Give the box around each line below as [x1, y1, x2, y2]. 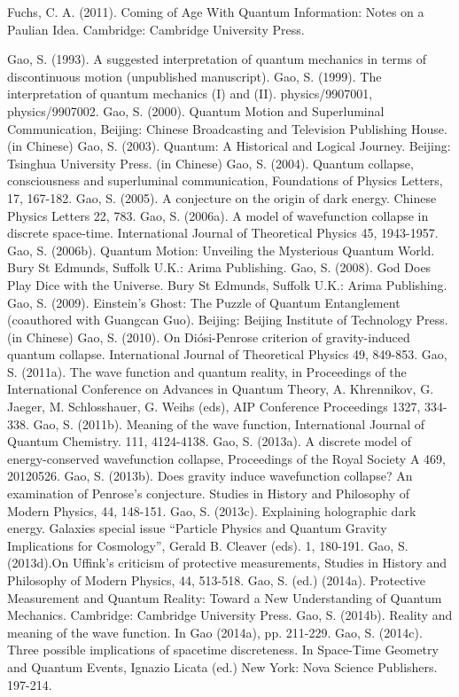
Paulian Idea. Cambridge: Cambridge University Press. [7, 20, 305, 38]
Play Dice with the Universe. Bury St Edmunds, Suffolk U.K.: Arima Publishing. [7, 275, 447, 294]
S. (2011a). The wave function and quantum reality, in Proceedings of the [7, 362, 407, 380]
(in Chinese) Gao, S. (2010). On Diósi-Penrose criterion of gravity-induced [7, 327, 410, 346]
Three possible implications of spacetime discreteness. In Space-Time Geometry [7, 640, 439, 659]
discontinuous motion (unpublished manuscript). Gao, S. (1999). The [7, 67, 382, 85]
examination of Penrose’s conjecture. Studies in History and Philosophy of [7, 484, 409, 503]
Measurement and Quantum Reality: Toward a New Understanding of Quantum [7, 588, 442, 607]
